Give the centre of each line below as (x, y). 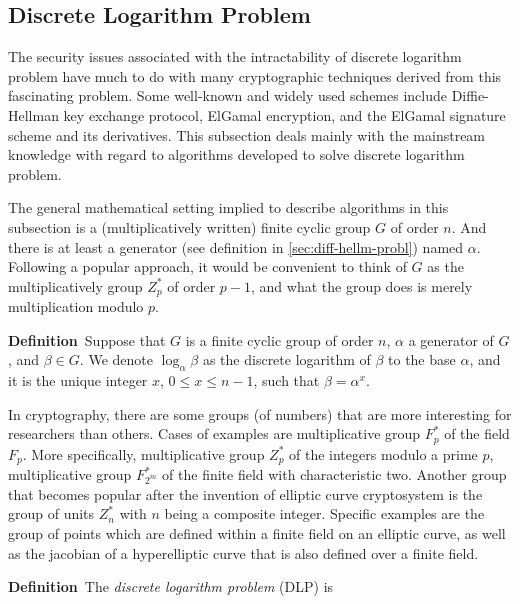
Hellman (33, 114)
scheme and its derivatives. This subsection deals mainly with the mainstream (247, 134)
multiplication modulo (76, 306)
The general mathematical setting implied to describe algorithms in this (228, 207)
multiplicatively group (75, 285)
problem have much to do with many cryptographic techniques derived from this (255, 75)
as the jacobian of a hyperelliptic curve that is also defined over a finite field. (243, 552)
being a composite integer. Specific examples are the (324, 513)
